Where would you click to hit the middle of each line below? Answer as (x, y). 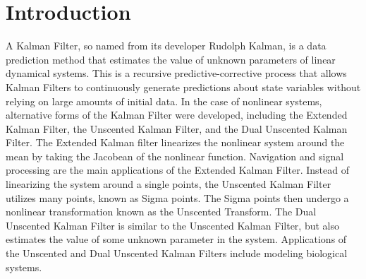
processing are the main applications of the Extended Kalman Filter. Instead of (177, 170)
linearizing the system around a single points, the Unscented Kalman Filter (169, 184)
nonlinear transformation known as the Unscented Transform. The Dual (161, 212)
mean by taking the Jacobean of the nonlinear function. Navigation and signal (175, 156)
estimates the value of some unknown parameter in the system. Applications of (176, 239)
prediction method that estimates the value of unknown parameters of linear (171, 59)
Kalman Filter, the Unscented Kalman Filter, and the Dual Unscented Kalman (177, 128)
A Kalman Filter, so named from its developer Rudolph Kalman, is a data (166, 46)
